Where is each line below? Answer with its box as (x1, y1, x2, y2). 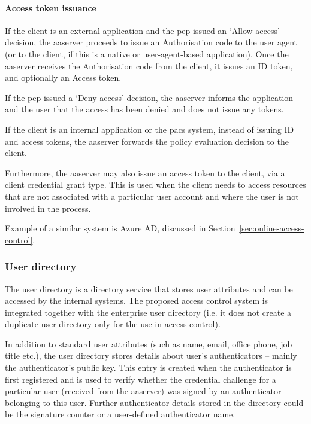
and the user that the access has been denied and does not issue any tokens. (5, 103, 284, 115)
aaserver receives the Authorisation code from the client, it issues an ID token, (5, 59, 293, 72)
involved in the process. (5, 202, 91, 214)
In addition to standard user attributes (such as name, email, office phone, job (5, 337, 292, 350)
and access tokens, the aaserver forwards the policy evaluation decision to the (5, 135, 289, 147)
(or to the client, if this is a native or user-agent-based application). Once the (5, 47, 289, 60)
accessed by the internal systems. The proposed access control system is (5, 294, 268, 307)
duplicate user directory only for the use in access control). (5, 318, 221, 330)
